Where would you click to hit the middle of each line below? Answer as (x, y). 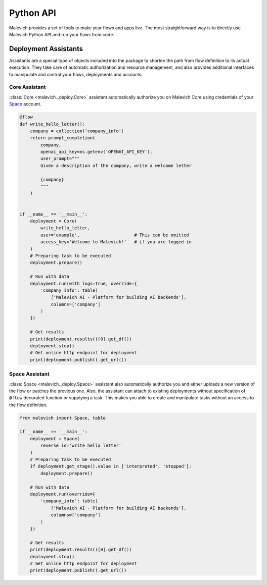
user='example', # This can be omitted (115, 235)
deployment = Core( (54, 221)
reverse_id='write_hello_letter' (81, 446)
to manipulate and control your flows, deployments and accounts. (76, 74)
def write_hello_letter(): (52, 124)
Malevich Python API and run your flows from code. (62, 34)
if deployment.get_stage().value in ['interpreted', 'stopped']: (111, 466)
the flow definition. (28, 405)
